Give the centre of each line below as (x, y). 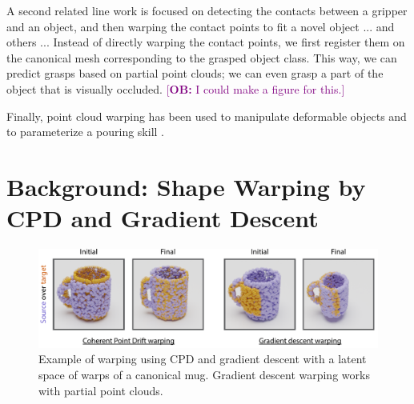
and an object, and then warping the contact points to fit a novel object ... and (201, 26)
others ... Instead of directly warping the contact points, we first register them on (206, 42)
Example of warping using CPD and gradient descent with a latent (203, 359)
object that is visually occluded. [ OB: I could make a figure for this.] (176, 88)
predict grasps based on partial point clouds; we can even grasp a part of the (195, 73)
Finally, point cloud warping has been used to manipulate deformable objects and (207, 116)
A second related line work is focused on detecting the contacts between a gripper (207, 10)
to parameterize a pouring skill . (85, 132)
